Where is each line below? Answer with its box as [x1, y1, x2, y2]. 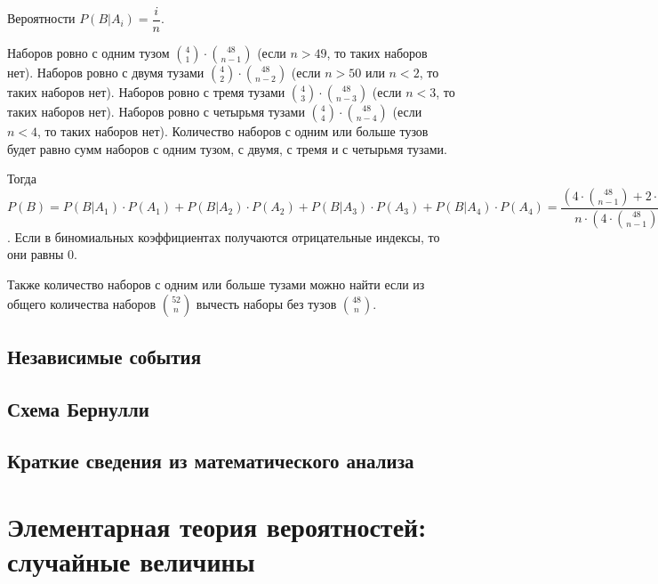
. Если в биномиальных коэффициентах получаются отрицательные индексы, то [7, 227, 440, 246]
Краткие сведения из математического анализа [7, 447, 414, 474]
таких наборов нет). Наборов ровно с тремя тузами [7, 83, 285, 101]
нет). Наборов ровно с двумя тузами [7, 63, 205, 82]
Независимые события [7, 342, 202, 369]
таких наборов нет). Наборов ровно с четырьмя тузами [7, 102, 305, 121]
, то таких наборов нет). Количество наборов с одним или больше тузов [37, 122, 429, 141]
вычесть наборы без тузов [196, 294, 337, 312]
